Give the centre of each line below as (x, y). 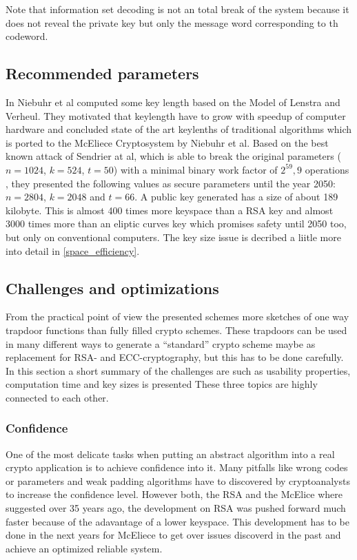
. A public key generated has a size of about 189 (236, 197)
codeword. (27, 36)
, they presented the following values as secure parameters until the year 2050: (171, 183)
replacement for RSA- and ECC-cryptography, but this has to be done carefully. (175, 357)
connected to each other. (57, 397)
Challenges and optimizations (112, 288)
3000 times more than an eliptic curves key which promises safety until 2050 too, (176, 224)
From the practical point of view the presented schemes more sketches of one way (177, 317)
